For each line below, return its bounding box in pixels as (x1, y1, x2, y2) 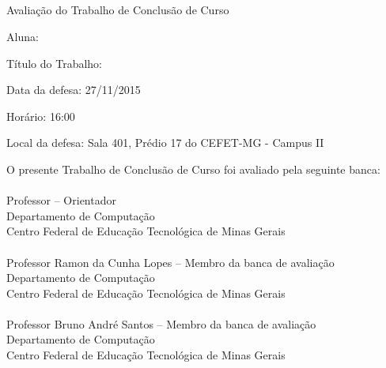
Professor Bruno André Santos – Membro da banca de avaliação (6, 315, 316, 332)
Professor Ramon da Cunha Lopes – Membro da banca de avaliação (6, 253, 335, 270)
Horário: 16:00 (6, 107, 75, 124)
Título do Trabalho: (6, 54, 103, 71)
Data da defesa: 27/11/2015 (6, 81, 141, 98)
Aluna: (6, 28, 39, 44)
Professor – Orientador (6, 192, 116, 208)
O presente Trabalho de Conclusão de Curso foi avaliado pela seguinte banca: (6, 160, 380, 177)
